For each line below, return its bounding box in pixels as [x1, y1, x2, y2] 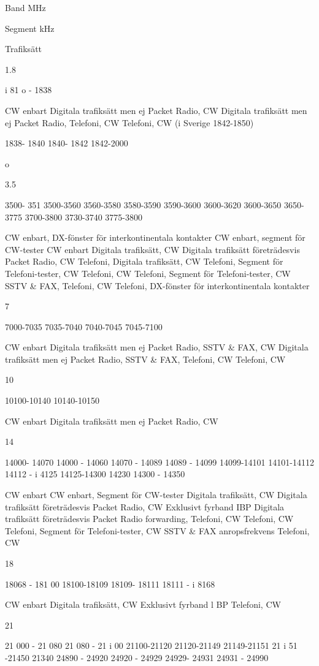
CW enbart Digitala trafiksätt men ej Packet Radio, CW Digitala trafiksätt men [5, 104, 307, 116]
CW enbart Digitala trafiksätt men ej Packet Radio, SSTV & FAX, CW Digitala [5, 341, 309, 354]
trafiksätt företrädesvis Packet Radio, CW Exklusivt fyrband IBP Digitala [5, 500, 285, 513]
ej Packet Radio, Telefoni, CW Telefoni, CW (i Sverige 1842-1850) [5, 116, 254, 129]
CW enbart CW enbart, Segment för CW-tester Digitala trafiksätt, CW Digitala [5, 488, 307, 501]
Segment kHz [5, 21, 55, 34]
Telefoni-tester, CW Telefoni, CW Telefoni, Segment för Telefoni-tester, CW [5, 267, 291, 279]
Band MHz [5, 1, 46, 13]
